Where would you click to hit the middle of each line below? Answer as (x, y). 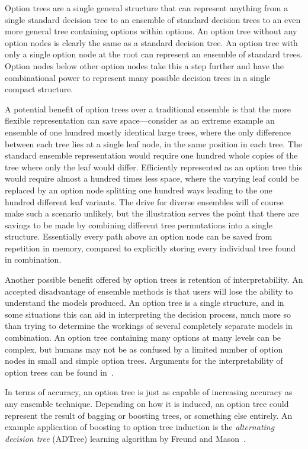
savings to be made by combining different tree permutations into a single (139, 224)
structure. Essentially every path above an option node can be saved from (139, 236)
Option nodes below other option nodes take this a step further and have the (145, 65)
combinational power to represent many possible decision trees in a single (138, 77)
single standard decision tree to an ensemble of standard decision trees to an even (153, 19)
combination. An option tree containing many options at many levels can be (143, 337)
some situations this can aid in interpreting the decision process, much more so (148, 314)
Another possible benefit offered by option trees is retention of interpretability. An (154, 280)
